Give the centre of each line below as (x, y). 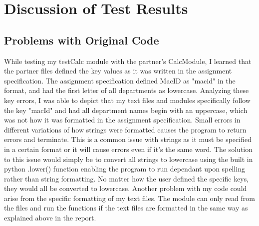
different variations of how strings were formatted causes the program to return (125, 129)
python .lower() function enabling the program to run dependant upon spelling (125, 169)
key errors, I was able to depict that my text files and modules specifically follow (127, 100)
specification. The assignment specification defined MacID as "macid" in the (120, 80)
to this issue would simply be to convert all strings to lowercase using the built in (129, 159)
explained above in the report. (50, 218)
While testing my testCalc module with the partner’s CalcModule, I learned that (128, 61)
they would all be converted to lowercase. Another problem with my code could (126, 188)
